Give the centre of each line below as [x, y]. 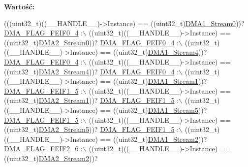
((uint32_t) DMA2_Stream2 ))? [51, 158]
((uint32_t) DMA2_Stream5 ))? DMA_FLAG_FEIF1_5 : [92, 129]
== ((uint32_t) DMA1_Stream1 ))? [154, 81]
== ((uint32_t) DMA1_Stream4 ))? [154, 52]
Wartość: [19, 6]
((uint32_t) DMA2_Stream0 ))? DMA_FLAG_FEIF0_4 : [92, 42]
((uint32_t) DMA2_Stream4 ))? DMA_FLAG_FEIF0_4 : [92, 71]
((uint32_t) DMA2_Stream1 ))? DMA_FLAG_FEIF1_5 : [92, 100]
